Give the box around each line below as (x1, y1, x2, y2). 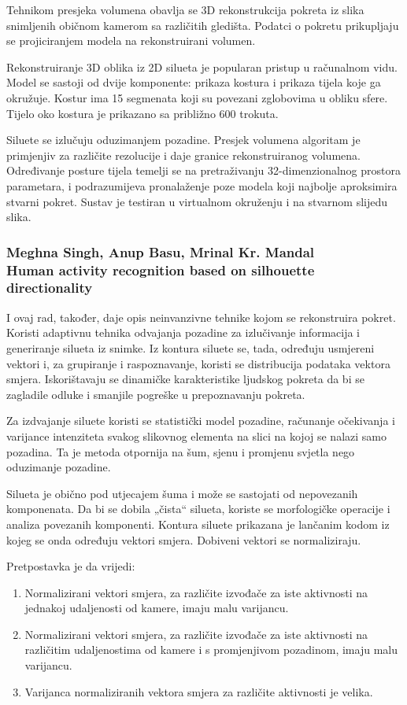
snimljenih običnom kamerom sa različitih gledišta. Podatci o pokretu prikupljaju (6, 17, 399, 33)
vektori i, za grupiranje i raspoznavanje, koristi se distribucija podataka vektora (6, 355, 390, 371)
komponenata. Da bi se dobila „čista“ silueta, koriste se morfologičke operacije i (6, 500, 390, 517)
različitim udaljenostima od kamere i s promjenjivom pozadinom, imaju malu (24, 641, 398, 658)
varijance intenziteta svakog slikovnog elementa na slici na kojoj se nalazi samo (6, 427, 387, 444)
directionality (6, 278, 93, 297)
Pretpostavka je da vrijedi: (6, 558, 135, 574)
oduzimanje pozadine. (6, 459, 111, 475)
